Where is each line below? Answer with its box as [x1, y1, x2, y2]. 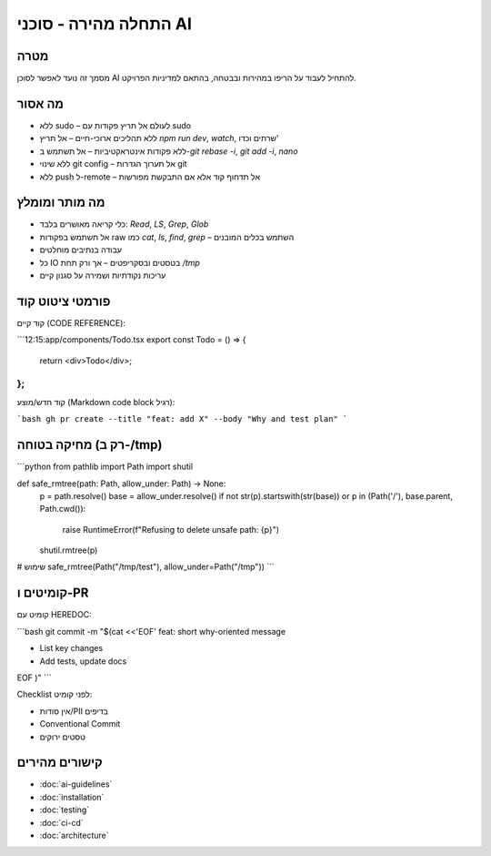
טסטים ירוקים [39, 731, 86, 742]
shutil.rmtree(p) [39, 545, 98, 555]
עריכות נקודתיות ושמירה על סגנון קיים [39, 270, 166, 280]
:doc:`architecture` [39, 830, 109, 841]
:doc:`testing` [39, 804, 90, 815]
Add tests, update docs [39, 656, 127, 667]
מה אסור [16, 96, 64, 111]
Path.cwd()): [39, 504, 86, 515]
